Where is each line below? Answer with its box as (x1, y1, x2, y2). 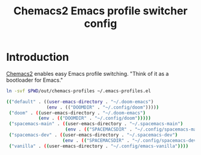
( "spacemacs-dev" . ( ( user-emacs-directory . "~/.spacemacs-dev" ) (8, 132, 178, 138)
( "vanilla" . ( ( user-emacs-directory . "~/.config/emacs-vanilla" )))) (8, 143, 188, 149)
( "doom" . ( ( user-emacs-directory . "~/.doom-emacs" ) (8, 110, 146, 116)
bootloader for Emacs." (6, 76, 63, 83)
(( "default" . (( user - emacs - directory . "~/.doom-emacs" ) (6, 98, 154, 105)
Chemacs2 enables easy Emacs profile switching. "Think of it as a (6, 70, 169, 77)
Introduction (6, 51, 69, 64)
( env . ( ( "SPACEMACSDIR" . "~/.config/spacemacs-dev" (62, 137, 199, 144)
